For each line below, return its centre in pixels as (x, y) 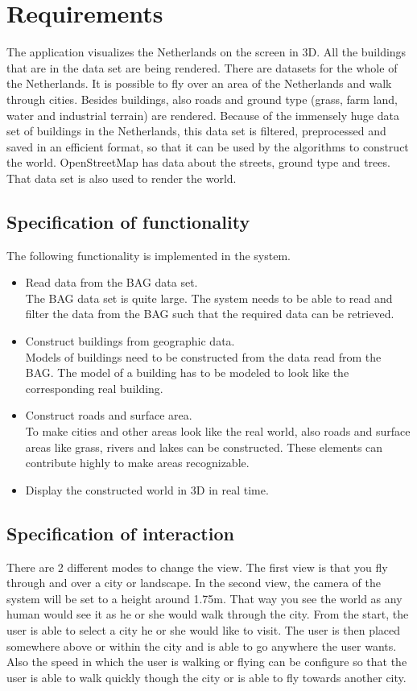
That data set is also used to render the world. (122, 178)
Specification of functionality (128, 221)
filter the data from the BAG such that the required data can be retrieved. (210, 314)
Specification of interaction (120, 533)
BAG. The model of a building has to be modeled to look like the (187, 372)
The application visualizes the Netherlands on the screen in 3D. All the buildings (206, 52)
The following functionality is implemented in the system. (149, 255)
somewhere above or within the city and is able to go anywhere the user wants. (202, 645)
